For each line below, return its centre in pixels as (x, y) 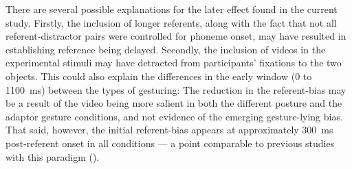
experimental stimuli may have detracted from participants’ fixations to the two (174, 63)
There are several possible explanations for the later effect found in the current (172, 9)
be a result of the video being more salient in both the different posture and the (174, 103)
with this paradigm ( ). (53, 156)
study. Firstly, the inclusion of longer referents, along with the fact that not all (171, 22)
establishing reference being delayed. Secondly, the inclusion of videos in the (166, 49)
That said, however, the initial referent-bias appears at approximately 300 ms (169, 130)
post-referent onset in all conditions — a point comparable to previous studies (170, 143)
